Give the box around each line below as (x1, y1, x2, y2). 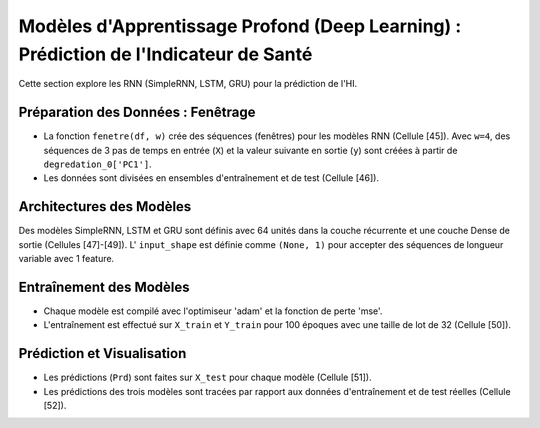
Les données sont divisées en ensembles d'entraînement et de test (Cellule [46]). (43, 172, 380, 184)
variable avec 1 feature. (18, 253, 115, 265)
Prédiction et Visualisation (18, 345, 187, 362)
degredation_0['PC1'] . (43, 158, 152, 170)
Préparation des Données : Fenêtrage (18, 104, 256, 121)
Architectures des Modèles (18, 198, 192, 215)
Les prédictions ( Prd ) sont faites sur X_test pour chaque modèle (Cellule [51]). (43, 371, 372, 384)
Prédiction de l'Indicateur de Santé (18, 43, 313, 65)
